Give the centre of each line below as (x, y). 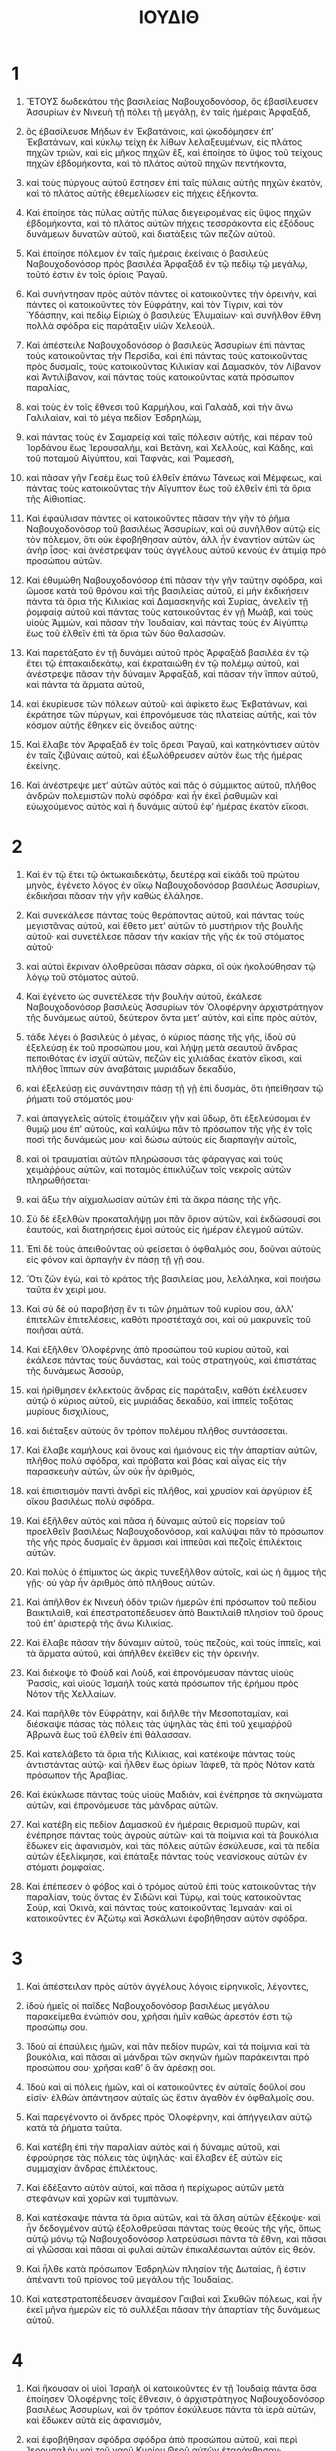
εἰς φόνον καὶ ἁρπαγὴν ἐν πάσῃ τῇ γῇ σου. (115, 1259)
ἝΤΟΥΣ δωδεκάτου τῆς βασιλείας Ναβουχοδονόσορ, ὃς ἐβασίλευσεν (172, 101)
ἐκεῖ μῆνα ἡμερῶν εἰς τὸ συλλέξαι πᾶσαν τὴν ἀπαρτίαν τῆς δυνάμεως (173, 2309)
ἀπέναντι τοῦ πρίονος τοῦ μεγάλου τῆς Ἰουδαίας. (129, 2279)
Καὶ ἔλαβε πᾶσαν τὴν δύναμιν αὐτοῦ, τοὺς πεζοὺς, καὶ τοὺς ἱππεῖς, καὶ (173, 1642)
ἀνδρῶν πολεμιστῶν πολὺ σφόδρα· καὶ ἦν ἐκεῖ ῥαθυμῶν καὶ (152, 795)
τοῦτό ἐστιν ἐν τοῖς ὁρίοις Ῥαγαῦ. (96, 274)
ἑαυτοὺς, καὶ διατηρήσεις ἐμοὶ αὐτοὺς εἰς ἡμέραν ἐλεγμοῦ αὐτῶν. (164, 1229)
